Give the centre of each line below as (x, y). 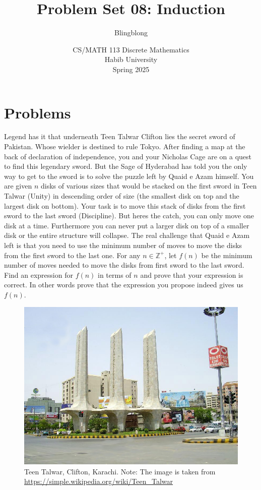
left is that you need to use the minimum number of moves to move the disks (123, 245)
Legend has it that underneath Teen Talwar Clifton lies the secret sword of (120, 136)
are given (18, 186)
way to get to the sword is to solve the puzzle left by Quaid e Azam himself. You (129, 176)
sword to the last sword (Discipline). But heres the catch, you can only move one (129, 216)
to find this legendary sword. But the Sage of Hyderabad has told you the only (126, 166)
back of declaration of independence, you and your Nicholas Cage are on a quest (128, 156)
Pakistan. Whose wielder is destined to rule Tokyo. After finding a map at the (125, 146)
